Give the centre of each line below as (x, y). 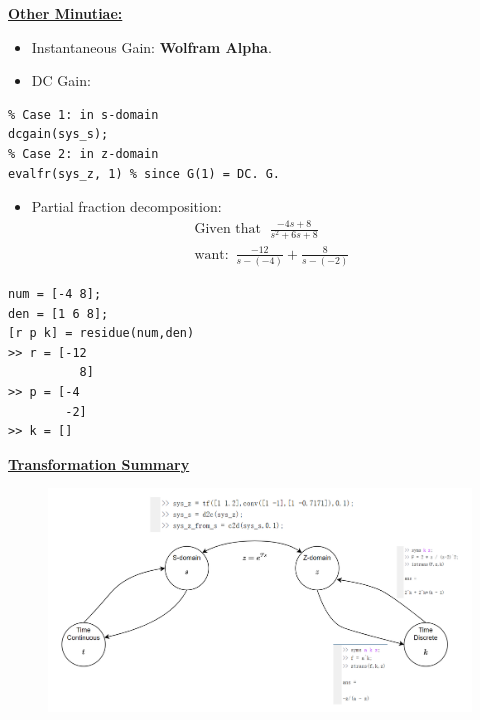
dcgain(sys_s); (58, 134)
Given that (227, 229)
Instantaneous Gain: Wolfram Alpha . (151, 46)
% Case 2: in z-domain (83, 153)
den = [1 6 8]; (58, 313)
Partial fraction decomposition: (126, 206)
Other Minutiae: (65, 13)
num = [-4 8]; (55, 294)
